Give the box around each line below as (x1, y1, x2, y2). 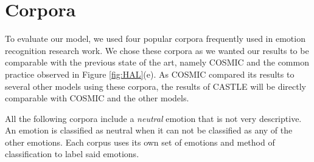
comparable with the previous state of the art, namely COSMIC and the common (5, 56, 309, 69)
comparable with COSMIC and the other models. (5, 92, 189, 104)
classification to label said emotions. (5, 147, 139, 160)
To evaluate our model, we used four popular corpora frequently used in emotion (5, 32, 305, 45)
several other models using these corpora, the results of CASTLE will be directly (5, 79, 306, 92)
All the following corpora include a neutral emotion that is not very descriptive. (5, 112, 302, 124)
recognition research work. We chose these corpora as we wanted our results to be (5, 44, 309, 56)
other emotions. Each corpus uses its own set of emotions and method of (5, 135, 275, 148)
